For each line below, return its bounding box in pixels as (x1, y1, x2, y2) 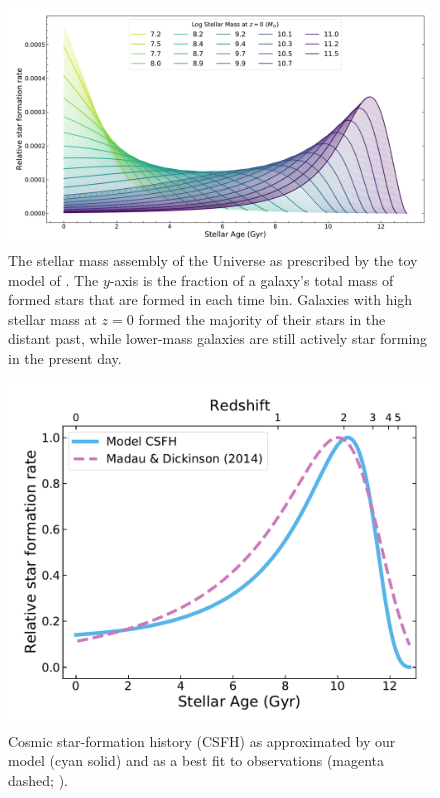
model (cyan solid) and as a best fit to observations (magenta (8, 750, 385, 771)
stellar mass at (8, 308, 97, 329)
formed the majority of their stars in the (138, 308, 386, 329)
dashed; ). (8, 769, 68, 790)
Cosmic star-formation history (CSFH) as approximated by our (8, 730, 396, 751)
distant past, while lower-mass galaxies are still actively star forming (8, 328, 428, 349)
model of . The (8, 269, 99, 290)
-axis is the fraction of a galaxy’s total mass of (109, 269, 394, 290)
